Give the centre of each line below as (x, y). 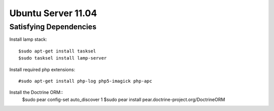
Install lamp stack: (28, 39)
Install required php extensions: (42, 69)
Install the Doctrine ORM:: (36, 92)
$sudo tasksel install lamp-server (63, 58)
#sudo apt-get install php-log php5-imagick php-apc (85, 81)
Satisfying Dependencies (53, 27)
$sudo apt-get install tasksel (57, 51)
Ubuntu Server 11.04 (53, 13)
